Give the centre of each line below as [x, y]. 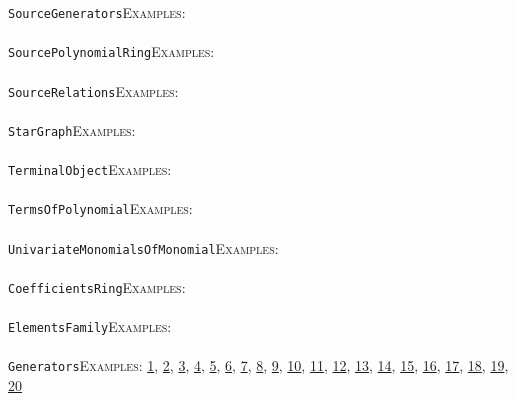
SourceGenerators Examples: [97, 12]
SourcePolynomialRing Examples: [111, 51]
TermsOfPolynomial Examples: [100, 208]
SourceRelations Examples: [93, 90]
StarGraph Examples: [72, 129]
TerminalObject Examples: [90, 169]
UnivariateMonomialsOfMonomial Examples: [143, 247]
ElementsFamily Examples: [90, 326]
